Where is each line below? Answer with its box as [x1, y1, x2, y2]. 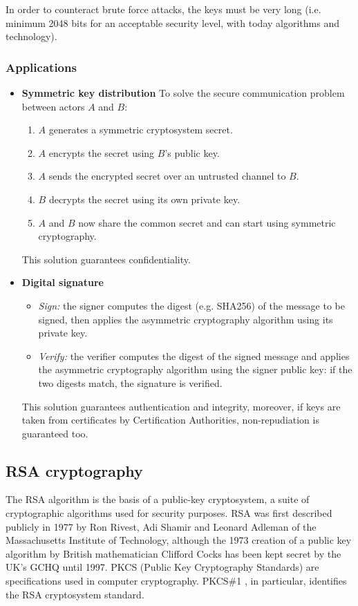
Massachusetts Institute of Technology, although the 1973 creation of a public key [6, 533, 352, 547]
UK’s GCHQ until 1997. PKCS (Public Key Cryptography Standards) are [6, 560, 319, 574]
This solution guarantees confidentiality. [21, 252, 191, 266]
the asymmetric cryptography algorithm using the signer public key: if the [38, 362, 352, 377]
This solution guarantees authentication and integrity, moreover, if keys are [21, 399, 341, 413]
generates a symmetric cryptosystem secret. [48, 122, 233, 137]
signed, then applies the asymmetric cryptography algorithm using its [38, 312, 333, 326]
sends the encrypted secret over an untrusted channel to [48, 169, 286, 183]
